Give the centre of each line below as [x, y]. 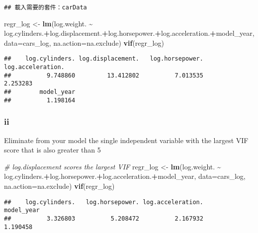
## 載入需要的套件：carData [45, 7]
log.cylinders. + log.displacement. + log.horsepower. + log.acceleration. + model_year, [129, 33]
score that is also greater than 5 [52, 150]
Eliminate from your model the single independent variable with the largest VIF [126, 140]
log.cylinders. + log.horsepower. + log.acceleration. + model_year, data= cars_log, [125, 176]
